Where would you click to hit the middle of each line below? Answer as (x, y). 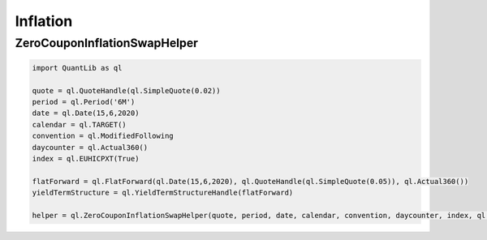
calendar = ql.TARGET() (80, 124)
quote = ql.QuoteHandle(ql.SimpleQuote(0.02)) (126, 90)
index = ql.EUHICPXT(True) (86, 159)
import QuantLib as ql (77, 68)
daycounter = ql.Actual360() (90, 147)
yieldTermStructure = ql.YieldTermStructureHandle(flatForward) (163, 193)
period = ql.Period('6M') (84, 102)
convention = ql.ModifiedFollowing (103, 136)
